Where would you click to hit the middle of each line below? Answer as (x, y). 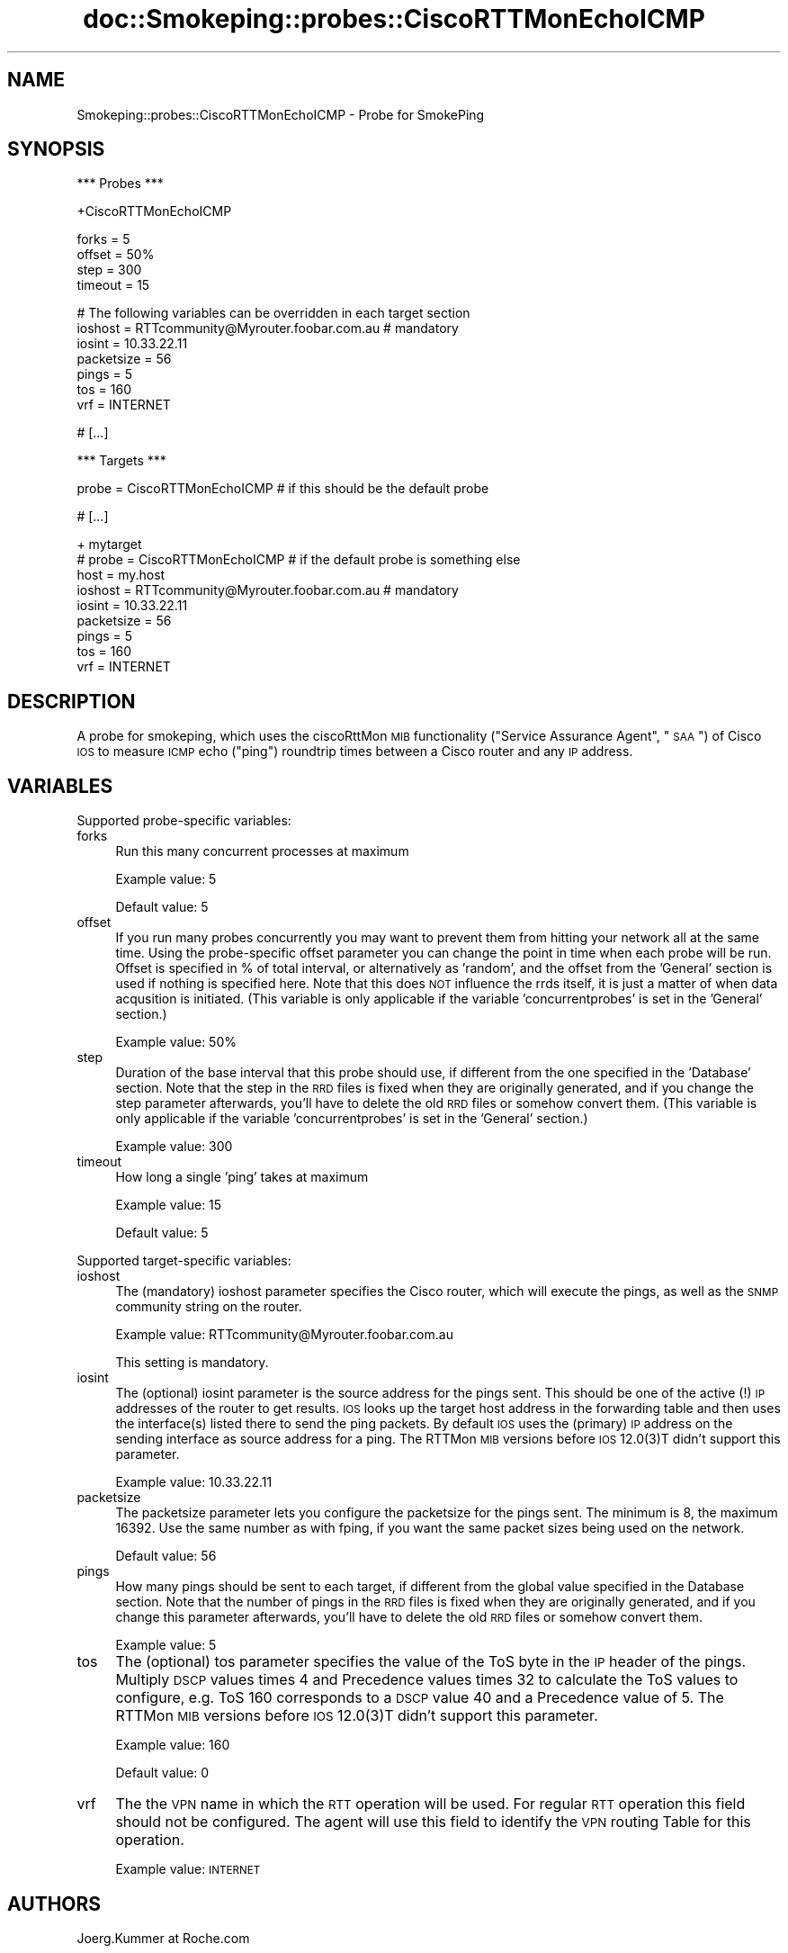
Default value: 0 (162, 1773)
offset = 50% (116, 255)
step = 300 (109, 270)
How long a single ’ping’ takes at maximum (242, 1177)
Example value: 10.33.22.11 (194, 1482)
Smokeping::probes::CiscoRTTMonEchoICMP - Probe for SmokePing (281, 114)
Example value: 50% (176, 1042)
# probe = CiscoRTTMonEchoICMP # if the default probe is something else (299, 560)
